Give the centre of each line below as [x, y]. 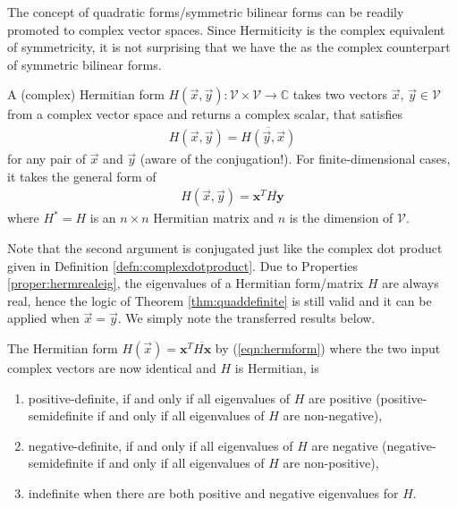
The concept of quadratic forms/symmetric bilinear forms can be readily [206, 12]
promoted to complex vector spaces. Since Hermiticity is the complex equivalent [226, 29]
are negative [345, 445]
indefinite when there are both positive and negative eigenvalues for [213, 492]
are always [410, 283]
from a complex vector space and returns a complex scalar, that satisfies [205, 114]
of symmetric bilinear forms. [85, 64]
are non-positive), [331, 463]
